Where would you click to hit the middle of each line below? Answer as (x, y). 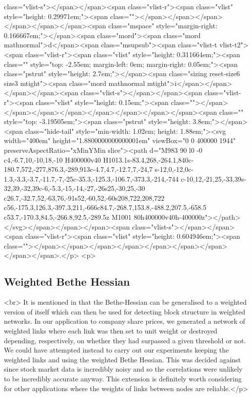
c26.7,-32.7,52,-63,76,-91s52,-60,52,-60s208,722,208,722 (84, 198)
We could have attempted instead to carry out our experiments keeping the (116, 350)
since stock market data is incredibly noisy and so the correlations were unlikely (123, 369)
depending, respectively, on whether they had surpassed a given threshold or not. (125, 340)
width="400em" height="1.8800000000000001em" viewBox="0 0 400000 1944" (120, 140)
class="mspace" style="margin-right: (163, 26)
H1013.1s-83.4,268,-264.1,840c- (148, 159)
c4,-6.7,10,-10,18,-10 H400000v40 (53, 159)
